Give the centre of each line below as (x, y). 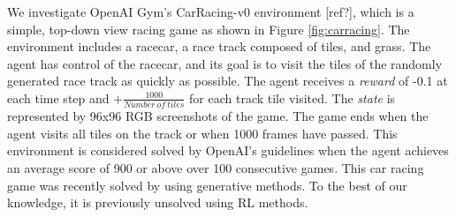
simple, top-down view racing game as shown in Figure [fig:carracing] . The (209, 29)
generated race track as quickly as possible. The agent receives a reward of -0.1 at (228, 81)
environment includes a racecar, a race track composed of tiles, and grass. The (219, 46)
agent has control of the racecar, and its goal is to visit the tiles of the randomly (225, 63)
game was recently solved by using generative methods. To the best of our (207, 185)
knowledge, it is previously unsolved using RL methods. (158, 202)
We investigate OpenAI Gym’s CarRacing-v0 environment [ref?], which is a (211, 11)
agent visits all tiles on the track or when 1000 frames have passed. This (202, 133)
